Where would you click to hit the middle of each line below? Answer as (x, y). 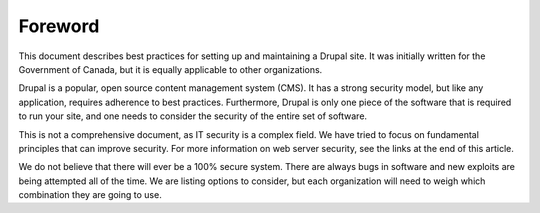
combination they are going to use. (90, 195)
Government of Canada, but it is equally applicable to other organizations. (170, 69)
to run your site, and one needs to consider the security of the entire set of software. (193, 116)
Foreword (59, 26)
